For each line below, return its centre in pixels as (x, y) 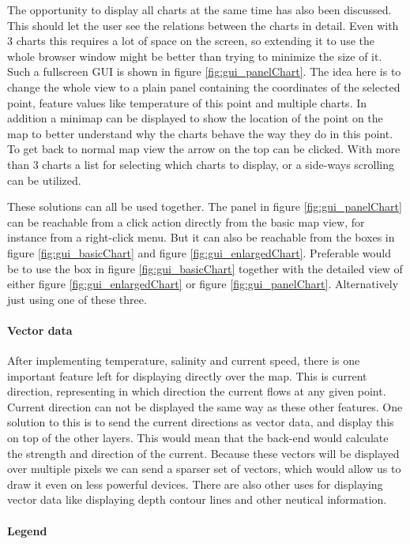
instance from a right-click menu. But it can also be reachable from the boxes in (201, 237)
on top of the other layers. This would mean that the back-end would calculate (198, 438)
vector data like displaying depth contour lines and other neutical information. (197, 499)
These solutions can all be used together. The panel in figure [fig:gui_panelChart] (205, 206)
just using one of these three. (77, 299)
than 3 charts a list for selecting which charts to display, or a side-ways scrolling (201, 164)
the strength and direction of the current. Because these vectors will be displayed (203, 453)
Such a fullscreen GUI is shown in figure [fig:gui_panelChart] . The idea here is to (204, 71)
